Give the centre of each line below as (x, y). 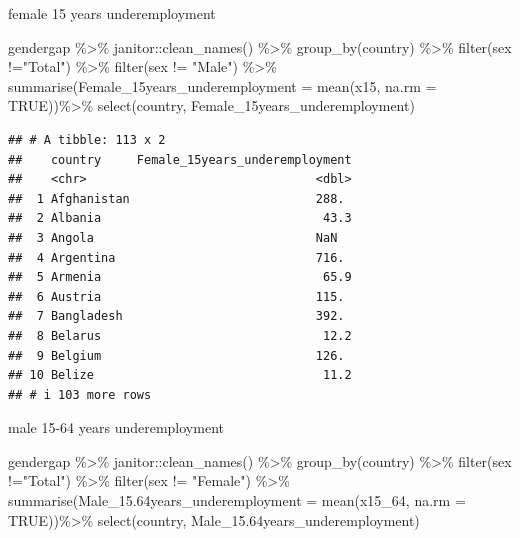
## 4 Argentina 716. (176, 257)
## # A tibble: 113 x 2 (87, 139)
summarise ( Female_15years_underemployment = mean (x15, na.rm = (222, 85)
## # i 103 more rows (80, 394)
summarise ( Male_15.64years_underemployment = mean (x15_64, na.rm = (237, 500)
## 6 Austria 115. (176, 296)
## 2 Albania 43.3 (180, 218)
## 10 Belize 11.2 (180, 375)
